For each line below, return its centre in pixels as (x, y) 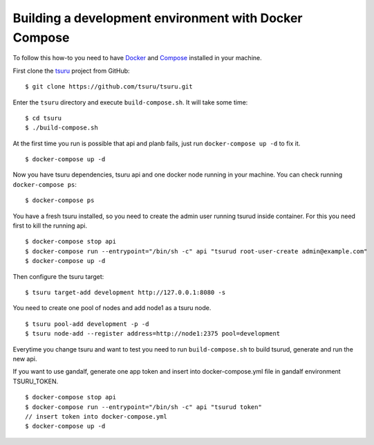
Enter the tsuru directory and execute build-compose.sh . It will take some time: (130, 102)
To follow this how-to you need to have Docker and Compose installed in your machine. (137, 58)
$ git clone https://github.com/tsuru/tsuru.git (109, 87)
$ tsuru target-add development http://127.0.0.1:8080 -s (125, 292)
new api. (25, 358)
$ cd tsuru (44, 118)
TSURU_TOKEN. (36, 381)
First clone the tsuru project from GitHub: (72, 71)
